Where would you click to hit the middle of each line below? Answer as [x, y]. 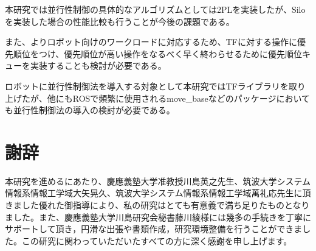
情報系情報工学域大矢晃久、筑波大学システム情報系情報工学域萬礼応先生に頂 [158, 193]
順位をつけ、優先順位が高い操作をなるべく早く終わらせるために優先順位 [158, 53]
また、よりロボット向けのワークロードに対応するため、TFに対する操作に [151, 42]
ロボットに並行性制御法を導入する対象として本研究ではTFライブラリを [147, 86]
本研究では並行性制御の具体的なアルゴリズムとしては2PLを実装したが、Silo [155, 9]
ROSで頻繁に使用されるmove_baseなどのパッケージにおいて [191, 98]
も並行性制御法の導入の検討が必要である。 [90, 110]
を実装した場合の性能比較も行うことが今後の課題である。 [120, 21]
